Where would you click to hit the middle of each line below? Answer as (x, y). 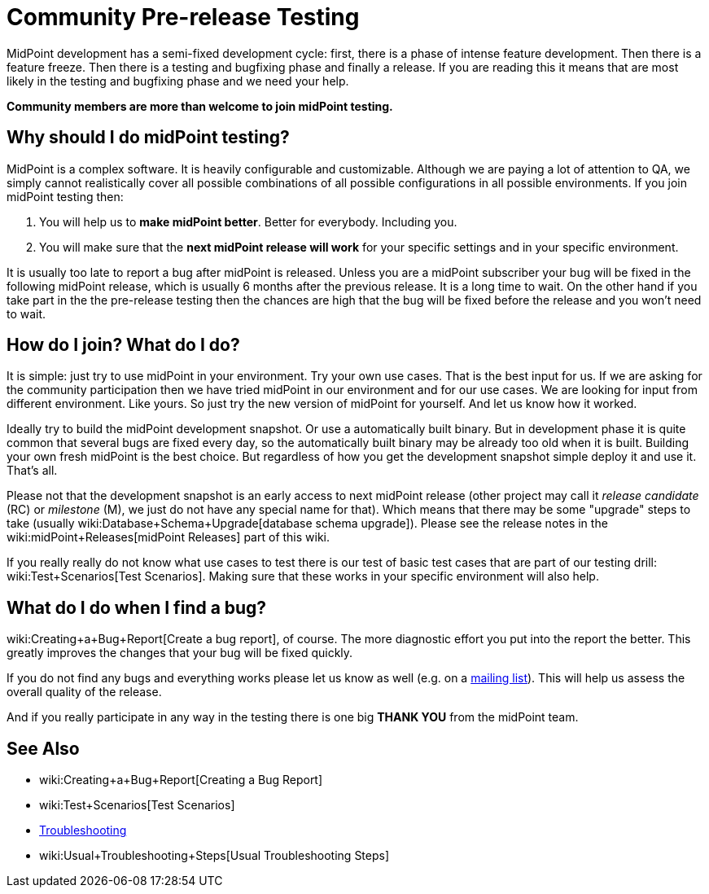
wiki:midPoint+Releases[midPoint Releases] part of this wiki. (168, 537)
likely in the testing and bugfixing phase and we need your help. (178, 81)
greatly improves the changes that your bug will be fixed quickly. (180, 653)
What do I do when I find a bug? (137, 607)
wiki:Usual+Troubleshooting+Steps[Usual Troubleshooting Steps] (214, 856)
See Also (43, 748)
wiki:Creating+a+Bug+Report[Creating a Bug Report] (181, 780)
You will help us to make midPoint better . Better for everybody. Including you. (248, 221)
